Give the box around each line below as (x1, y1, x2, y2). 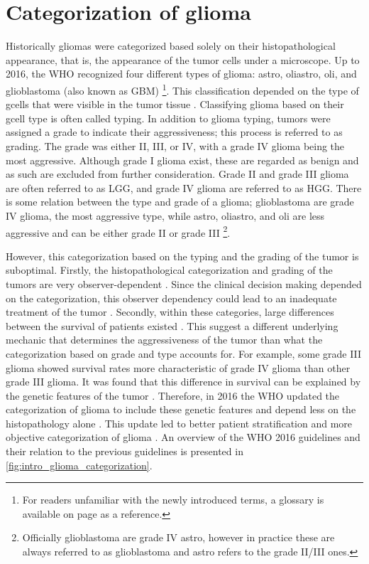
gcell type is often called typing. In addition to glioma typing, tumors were (6, 110, 331, 125)
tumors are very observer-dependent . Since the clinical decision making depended (6, 276, 362, 291)
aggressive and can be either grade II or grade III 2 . (6, 223, 231, 240)
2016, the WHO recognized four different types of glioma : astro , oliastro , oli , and (6, 66, 357, 81)
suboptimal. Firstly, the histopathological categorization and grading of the (6, 262, 333, 277)
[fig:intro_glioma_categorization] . (6, 457, 153, 472)
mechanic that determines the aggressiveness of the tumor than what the (6, 332, 323, 347)
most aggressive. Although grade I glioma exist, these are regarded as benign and (6, 152, 359, 167)
